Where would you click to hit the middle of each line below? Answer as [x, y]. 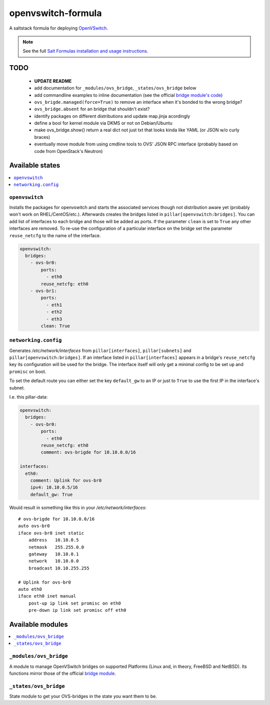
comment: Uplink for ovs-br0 [66, 480]
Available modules [39, 624]
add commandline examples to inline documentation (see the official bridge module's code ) [128, 95]
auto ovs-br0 [34, 526]
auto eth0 [30, 589]
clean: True [55, 326]
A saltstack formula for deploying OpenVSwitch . [59, 28]
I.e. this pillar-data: [28, 397]
